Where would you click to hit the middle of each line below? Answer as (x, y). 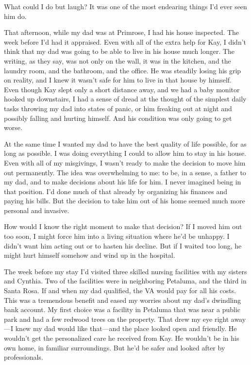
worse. (13, 127)
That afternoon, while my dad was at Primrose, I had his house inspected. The (122, 32)
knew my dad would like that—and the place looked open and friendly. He (126, 328)
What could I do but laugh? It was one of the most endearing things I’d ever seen (125, 6)
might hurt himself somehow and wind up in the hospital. (90, 255)
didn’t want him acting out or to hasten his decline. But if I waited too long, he (123, 245)
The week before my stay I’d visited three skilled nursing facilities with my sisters (125, 271)
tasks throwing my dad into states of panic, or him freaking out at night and (118, 108)
